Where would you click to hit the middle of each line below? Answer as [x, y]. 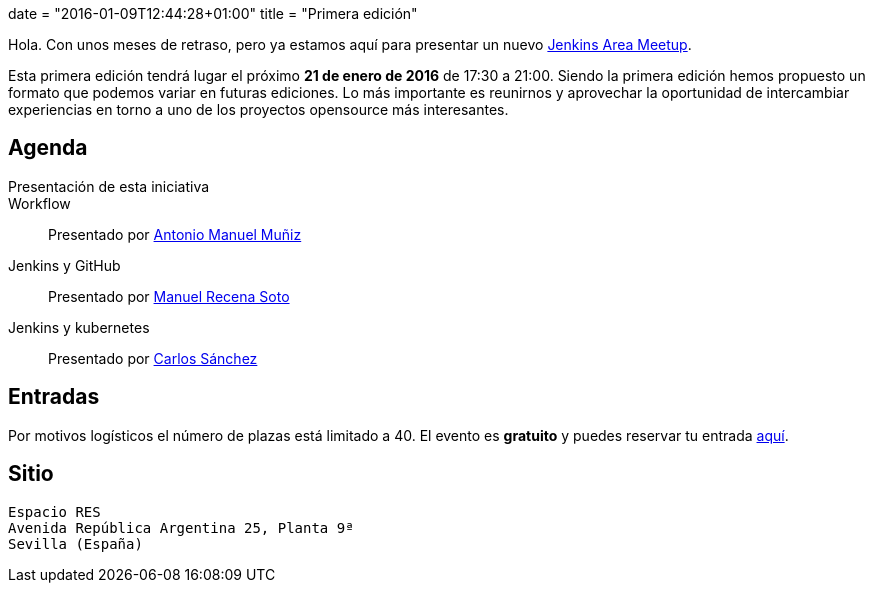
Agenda [48, 148]
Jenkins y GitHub [64, 265]
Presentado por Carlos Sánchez [153, 358]
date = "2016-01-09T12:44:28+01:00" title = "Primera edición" [213, 13]
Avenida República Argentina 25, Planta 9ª [181, 527]
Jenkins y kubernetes [79, 327]
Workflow [39, 203]
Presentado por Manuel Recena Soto [169, 296]
